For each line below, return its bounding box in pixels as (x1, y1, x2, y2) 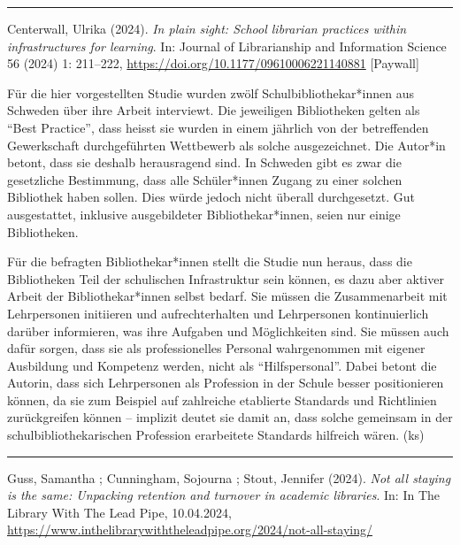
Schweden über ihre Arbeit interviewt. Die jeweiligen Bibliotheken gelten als (7, 101, 420, 119)
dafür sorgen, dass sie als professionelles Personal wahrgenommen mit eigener (7, 339, 425, 357)
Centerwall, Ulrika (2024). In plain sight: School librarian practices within (7, 19, 407, 37)
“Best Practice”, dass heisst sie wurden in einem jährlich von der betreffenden (7, 118, 429, 136)
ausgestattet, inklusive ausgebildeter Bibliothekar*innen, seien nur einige (7, 204, 401, 223)
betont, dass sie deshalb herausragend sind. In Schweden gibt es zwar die (7, 153, 402, 172)
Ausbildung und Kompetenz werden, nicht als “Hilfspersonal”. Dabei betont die (7, 356, 437, 374)
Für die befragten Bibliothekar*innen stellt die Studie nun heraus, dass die (7, 252, 412, 271)
